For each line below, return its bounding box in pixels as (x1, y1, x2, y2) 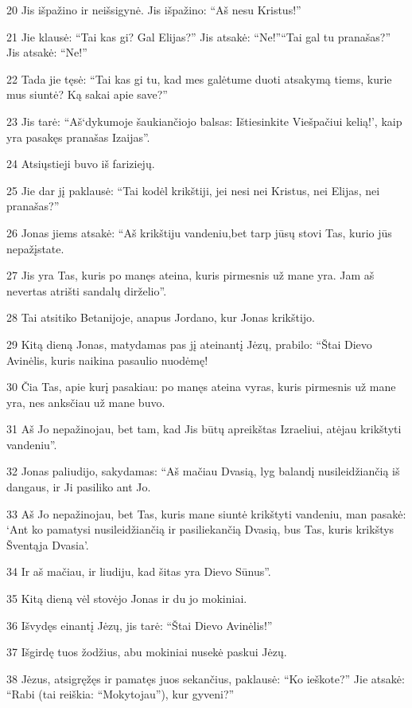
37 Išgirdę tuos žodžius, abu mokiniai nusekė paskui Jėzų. (6, 643, 287, 660)
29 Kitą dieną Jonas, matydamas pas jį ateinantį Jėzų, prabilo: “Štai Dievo (6, 335, 372, 352)
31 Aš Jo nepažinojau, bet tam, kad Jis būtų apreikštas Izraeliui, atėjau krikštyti (6, 420, 402, 437)
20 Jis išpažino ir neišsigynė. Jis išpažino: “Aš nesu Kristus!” (6, 2, 301, 18)
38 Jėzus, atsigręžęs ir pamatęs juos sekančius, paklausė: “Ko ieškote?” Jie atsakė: (6, 670, 405, 686)
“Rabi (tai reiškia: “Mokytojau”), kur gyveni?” (6, 686, 235, 702)
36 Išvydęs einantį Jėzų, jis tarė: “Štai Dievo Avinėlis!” (6, 616, 273, 633)
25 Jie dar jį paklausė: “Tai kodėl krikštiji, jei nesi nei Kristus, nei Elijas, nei (6, 182, 380, 198)
